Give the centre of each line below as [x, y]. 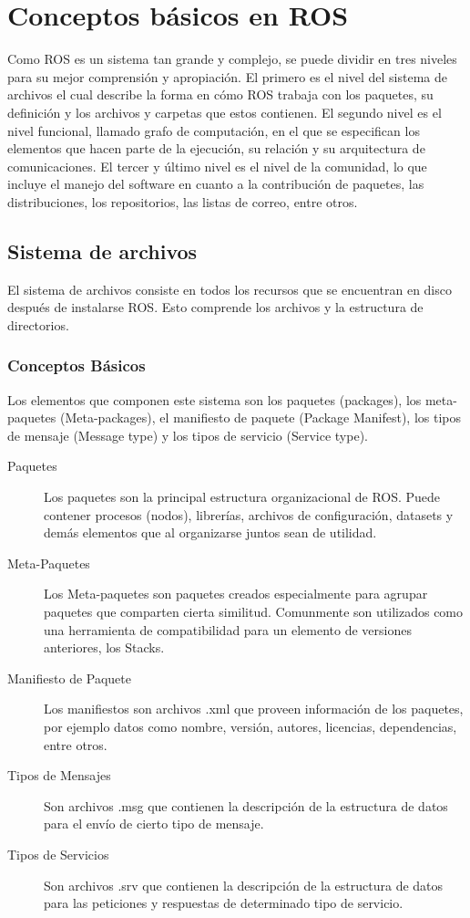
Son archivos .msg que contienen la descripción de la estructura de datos [246, 805]
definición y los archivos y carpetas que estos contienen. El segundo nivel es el [225, 112]
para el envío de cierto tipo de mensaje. [154, 824]
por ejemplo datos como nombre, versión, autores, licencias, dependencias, [250, 726]
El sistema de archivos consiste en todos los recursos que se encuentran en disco [230, 289]
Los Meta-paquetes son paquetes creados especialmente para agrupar [236, 594]
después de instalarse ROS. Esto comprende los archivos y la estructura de [215, 307]
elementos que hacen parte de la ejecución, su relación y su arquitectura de [216, 148]
